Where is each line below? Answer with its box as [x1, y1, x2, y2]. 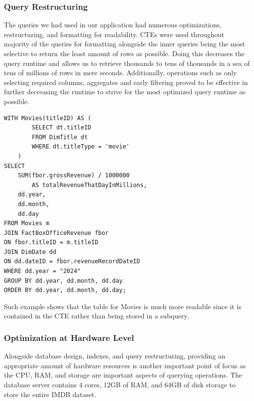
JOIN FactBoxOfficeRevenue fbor [4, 229, 109, 236]
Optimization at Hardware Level [4, 331, 135, 343]
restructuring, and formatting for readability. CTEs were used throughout [4, 29, 224, 39]
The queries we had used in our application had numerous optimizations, [4, 20, 222, 30]
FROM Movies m [4, 220, 50, 227]
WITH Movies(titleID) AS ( [4, 114, 91, 122]
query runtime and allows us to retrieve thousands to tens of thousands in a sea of [4, 58, 250, 68]
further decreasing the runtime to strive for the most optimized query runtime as [4, 86, 246, 97]
